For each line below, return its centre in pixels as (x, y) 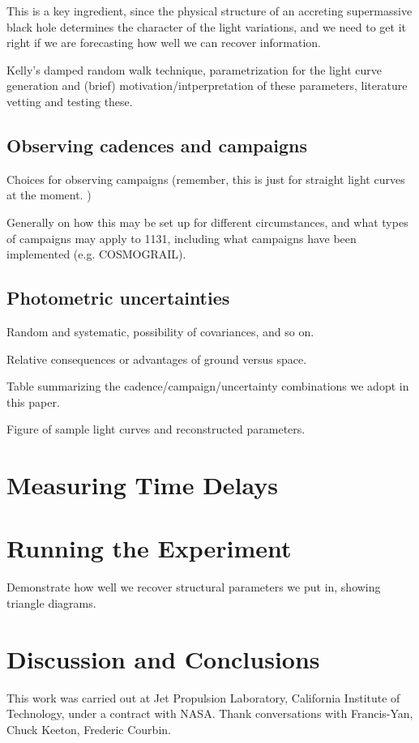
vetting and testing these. (70, 101)
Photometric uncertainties (118, 298)
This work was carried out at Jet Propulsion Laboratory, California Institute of (203, 697)
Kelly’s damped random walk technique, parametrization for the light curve (195, 69)
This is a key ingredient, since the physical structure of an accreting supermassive (209, 11)
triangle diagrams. (51, 603)
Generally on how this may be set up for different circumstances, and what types (207, 222)
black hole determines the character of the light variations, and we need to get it (206, 26)
